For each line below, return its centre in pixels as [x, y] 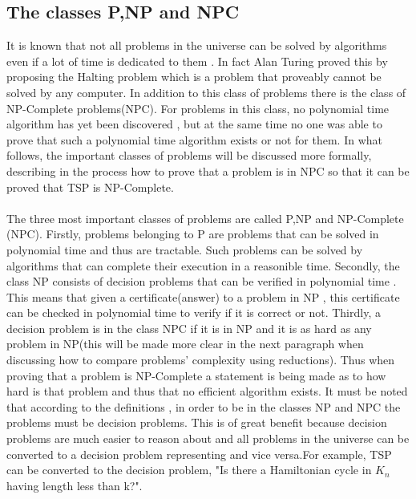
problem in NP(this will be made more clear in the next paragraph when [185, 344]
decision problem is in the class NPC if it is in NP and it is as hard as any [189, 328]
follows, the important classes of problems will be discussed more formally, [189, 155]
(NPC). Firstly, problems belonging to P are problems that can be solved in [193, 234]
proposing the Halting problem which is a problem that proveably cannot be [194, 77]
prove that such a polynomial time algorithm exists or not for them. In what [194, 139]
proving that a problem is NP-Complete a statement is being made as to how [196, 375]
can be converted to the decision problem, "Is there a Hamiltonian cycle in [189, 470]
